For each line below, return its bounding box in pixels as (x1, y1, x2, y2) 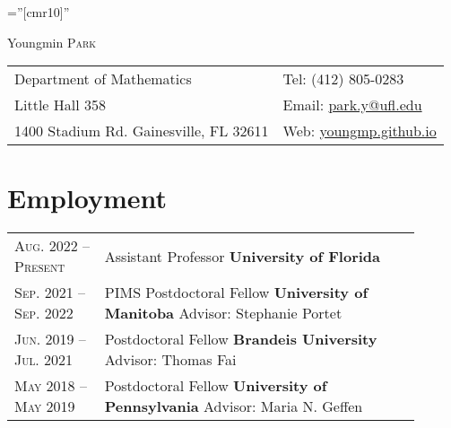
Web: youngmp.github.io (282, 120, 437, 142)
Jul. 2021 (14, 349, 74, 371)
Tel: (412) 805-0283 (282, 68, 404, 90)
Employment (7, 179, 168, 216)
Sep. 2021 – (14, 282, 85, 303)
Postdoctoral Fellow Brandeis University (104, 328, 377, 350)
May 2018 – (14, 375, 87, 397)
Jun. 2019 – (14, 328, 86, 350)
